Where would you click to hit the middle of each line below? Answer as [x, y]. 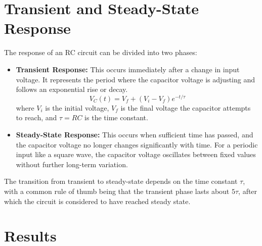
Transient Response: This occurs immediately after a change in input [128, 69]
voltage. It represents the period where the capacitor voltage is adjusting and [136, 79]
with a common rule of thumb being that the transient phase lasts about [117, 191]
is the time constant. [116, 117]
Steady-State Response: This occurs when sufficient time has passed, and [135, 134]
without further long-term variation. [72, 164]
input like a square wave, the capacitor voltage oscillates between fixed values [136, 154]
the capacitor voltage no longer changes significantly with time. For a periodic [137, 144]
